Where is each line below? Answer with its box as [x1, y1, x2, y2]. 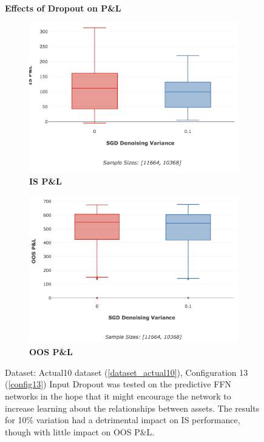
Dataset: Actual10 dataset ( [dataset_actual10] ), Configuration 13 [5, 365, 248, 378]
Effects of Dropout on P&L [5, 2, 121, 14]
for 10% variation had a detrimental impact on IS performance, [5, 413, 240, 426]
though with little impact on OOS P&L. [5, 425, 155, 438]
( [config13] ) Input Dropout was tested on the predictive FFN [5, 378, 232, 390]
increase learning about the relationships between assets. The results [5, 401, 260, 414]
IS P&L [29, 174, 62, 187]
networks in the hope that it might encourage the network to [5, 389, 231, 402]
